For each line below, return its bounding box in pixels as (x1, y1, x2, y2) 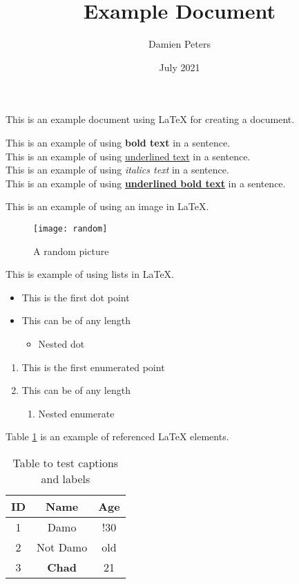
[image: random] (33, 223, 108, 234)
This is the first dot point (21, 290, 130, 304)
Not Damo (37, 538, 88, 555)
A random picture (33, 243, 109, 258)
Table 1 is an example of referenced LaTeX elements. (6, 429, 229, 444)
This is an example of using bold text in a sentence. (6, 135, 231, 149)
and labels (41, 470, 90, 487)
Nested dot (38, 336, 85, 350)
